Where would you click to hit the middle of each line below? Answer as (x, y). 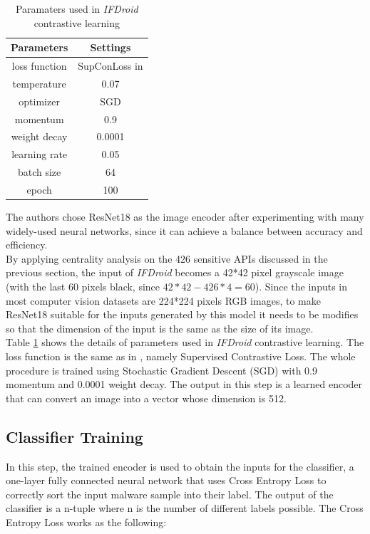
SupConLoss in (111, 66)
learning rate (40, 154)
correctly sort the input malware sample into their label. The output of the (170, 494)
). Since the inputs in (301, 286)
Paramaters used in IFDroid (77, 9)
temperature (39, 83)
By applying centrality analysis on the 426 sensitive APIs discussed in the (167, 258)
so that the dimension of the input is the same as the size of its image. (160, 328)
